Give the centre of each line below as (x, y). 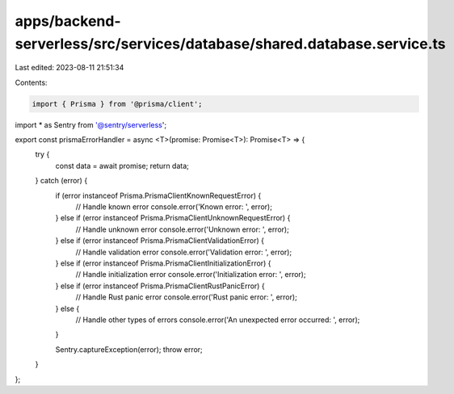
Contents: (31, 82)
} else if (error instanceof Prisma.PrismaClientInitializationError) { (163, 263)
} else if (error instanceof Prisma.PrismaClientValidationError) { (160, 241)
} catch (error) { (61, 181)
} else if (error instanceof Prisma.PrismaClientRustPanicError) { (160, 286)
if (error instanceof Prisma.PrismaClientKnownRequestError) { (158, 195)
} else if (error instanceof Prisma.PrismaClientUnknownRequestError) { (173, 218)
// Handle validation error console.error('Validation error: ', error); (184, 252)
